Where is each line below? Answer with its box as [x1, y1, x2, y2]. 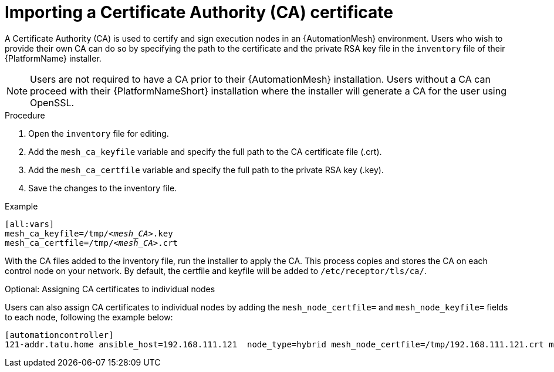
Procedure [5, 110, 45, 120]
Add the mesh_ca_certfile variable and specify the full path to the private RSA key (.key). [28, 164, 384, 175]
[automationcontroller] [5, 330, 114, 340]
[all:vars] [5, 219, 55, 229]
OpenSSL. [30, 96, 75, 109]
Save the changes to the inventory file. [28, 182, 177, 193]
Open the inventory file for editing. [28, 128, 169, 138]
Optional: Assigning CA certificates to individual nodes [5, 283, 215, 294]
